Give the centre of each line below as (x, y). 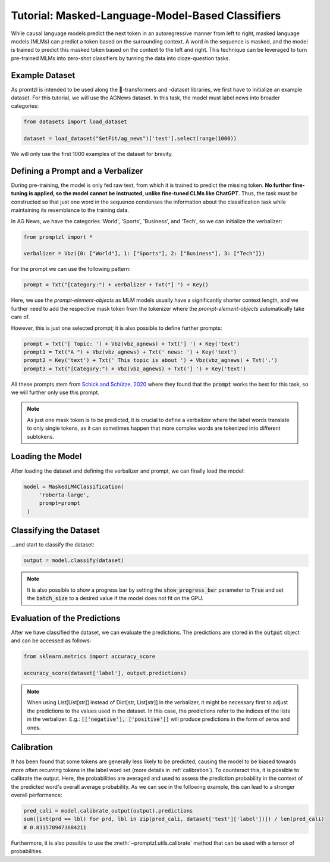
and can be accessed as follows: (51, 641)
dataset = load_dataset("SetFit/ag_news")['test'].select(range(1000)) (130, 139)
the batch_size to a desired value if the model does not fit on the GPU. (115, 598)
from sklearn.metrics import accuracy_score (89, 657)
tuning (19, 193)
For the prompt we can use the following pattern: (71, 269)
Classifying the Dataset (56, 531)
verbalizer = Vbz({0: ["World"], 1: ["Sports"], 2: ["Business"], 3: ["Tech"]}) (144, 254)
